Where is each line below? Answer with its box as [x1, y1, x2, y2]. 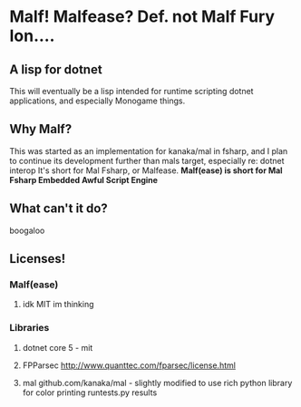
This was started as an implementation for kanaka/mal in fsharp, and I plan [9, 145, 288, 156]
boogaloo [9, 225, 45, 236]
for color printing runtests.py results [22, 387, 158, 398]
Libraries [9, 322, 50, 334]
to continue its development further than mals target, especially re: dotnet [9, 155, 285, 166]
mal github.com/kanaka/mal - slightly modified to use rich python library [22, 377, 293, 388]
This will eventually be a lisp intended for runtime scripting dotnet [9, 86, 254, 96]
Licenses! [9, 251, 66, 266]
